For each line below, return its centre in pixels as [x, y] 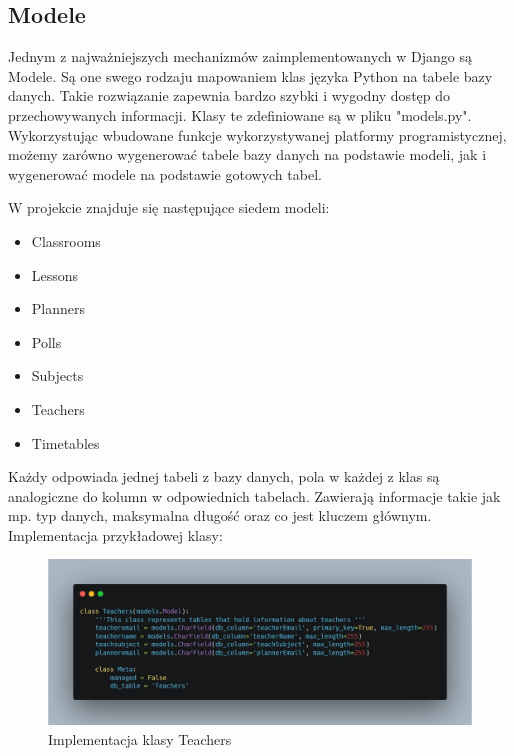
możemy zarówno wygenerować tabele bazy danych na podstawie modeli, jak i [247, 154]
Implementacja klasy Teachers [140, 738]
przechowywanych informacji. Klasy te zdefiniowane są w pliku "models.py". [240, 114]
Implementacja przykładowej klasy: [115, 534]
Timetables [65, 442]
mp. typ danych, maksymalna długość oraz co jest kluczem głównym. [220, 515]
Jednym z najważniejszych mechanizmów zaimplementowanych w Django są [240, 56]
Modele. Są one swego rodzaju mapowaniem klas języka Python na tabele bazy [250, 75]
